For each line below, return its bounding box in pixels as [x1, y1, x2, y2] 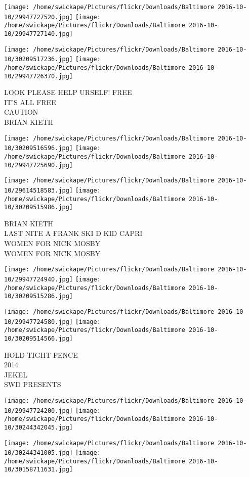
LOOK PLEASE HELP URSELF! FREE [4, 87, 132, 98]
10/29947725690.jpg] [4, 161, 73, 169]
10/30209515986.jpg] [4, 204, 73, 211]
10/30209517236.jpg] [4, 56, 73, 63]
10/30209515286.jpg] [4, 293, 73, 300]
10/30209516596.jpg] [4, 145, 73, 152]
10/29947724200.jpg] [4, 407, 73, 414]
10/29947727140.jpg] [4, 30, 73, 37]
